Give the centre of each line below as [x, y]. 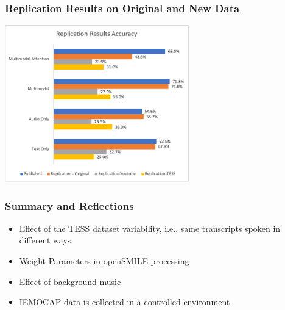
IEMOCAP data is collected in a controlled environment [125, 302]
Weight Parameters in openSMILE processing [104, 261]
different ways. [46, 240]
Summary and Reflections [69, 205]
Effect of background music [70, 281]
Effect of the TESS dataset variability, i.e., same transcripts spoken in [150, 228]
